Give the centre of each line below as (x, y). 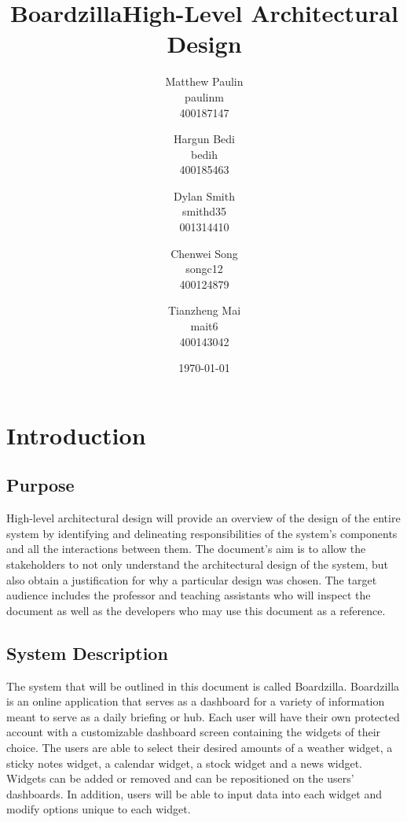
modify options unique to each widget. (99, 809)
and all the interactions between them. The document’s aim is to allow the (186, 549)
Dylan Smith (204, 195)
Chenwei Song (204, 253)
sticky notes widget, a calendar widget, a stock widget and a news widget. (184, 763)
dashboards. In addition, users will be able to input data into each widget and (194, 793)
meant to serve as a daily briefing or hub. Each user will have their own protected (203, 716)
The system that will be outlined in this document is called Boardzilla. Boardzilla (203, 686)
